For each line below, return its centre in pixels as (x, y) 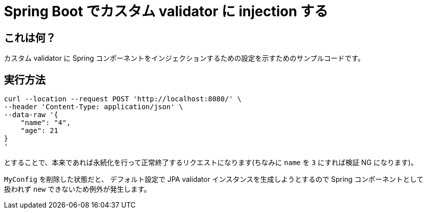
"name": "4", (45, 123)
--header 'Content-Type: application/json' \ (94, 107)
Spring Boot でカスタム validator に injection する (166, 11)
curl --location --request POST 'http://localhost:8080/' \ (123, 99)
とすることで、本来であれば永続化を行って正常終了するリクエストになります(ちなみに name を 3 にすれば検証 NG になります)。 (211, 163)
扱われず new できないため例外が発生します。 (78, 189)
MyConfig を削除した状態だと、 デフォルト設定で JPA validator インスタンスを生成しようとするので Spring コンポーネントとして (214, 179)
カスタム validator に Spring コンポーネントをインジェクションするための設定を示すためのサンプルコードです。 (184, 58)
